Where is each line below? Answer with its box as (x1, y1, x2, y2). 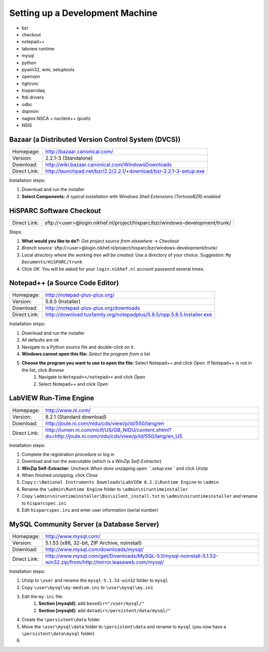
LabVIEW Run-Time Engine (9, 394, 94, 403)
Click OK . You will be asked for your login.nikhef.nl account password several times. (21, 266, 205, 272)
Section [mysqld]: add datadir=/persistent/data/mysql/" (38, 607, 171, 613)
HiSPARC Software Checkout (9, 207, 101, 215)
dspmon (21, 109, 39, 114)
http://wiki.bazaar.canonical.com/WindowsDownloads (45, 161, 172, 168)
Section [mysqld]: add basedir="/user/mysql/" (38, 600, 144, 607)
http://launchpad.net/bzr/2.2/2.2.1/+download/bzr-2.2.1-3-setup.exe (45, 167, 205, 174)
